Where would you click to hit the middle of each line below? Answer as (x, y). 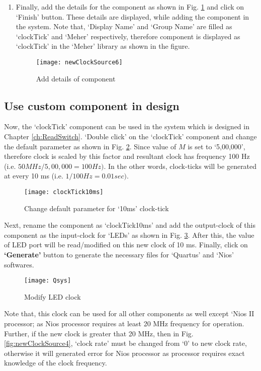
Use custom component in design (92, 105)
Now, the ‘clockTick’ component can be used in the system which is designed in (127, 126)
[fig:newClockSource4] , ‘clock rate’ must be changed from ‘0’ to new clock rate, (125, 343)
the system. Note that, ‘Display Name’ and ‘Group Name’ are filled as (124, 26)
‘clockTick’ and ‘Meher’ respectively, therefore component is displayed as (128, 36)
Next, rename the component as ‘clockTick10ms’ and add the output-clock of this (130, 225)
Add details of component (76, 78)
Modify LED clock (53, 296)
